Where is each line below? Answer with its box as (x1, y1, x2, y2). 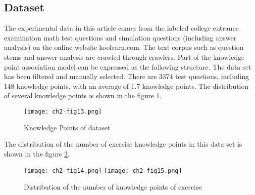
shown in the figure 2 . (4, 148, 70, 158)
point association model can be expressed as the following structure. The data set (4, 61, 252, 72)
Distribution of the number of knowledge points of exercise (24, 182, 202, 192)
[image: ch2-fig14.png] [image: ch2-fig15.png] (24, 167, 182, 175)
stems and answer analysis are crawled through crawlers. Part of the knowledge (4, 51, 245, 62)
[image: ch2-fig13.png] (24, 108, 102, 115)
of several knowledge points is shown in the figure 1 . (4, 90, 162, 101)
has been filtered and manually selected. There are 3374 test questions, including (4, 71, 249, 81)
